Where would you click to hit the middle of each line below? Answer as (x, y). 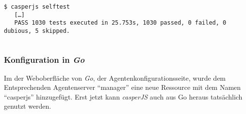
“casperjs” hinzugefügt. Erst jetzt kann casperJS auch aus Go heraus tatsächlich (123, 96)
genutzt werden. (28, 106)
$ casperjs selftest (37, 7)
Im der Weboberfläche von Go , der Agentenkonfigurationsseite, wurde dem (115, 78)
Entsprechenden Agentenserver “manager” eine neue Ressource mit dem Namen (123, 87)
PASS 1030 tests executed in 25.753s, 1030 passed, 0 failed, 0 (120, 23)
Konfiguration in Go (44, 60)
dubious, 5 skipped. (37, 31)
